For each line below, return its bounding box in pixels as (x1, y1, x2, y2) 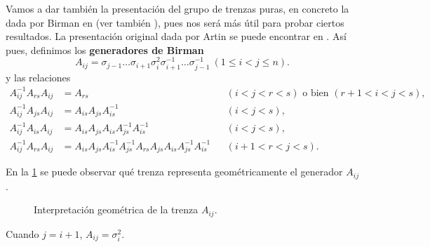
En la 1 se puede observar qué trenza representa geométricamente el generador (6, 164, 343, 179)
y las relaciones (6, 69, 71, 84)
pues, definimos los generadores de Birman (6, 42, 204, 57)
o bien (302, 88, 329, 98)
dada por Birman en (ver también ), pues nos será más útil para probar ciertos (6, 15, 344, 29)
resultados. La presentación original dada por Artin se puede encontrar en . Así (6, 29, 347, 44)
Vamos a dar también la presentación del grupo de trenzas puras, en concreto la (6, 1, 349, 15)
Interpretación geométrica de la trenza (34, 202, 199, 217)
